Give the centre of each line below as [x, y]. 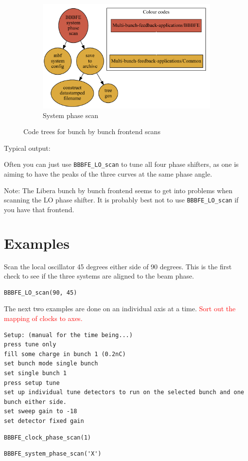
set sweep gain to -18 [41, 411]
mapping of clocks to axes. [43, 318]
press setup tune [32, 383]
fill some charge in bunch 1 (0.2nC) [65, 354]
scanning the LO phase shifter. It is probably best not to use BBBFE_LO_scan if [121, 200]
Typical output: [27, 148]
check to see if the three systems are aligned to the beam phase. [99, 276]
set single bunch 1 [35, 373]
